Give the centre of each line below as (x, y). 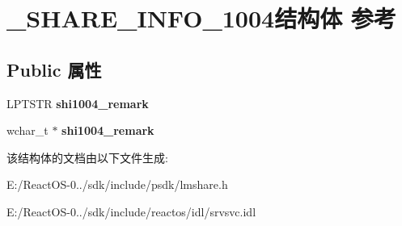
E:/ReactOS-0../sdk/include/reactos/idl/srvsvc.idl (131, 211)
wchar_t (28, 130)
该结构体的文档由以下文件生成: (87, 157)
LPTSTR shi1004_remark (78, 103)
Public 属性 (54, 69)
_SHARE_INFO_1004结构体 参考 (201, 18)
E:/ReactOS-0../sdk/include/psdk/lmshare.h (117, 184)
